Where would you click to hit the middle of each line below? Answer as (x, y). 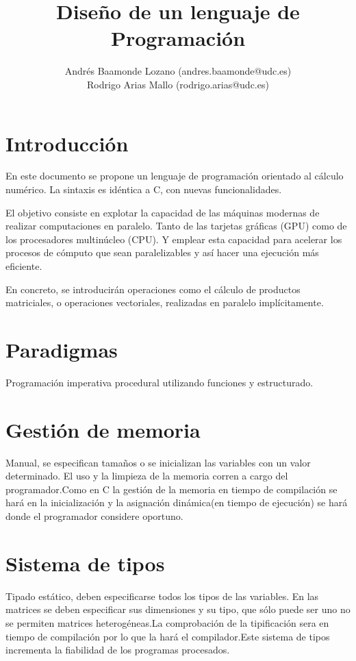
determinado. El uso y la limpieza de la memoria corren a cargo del (147, 476)
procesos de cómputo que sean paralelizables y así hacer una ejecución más (162, 252)
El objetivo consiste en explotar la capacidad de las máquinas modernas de (163, 212)
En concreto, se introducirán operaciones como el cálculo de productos (153, 289)
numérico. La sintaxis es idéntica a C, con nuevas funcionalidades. (144, 189)
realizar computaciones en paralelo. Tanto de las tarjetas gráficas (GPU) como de (176, 226)
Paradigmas (62, 349)
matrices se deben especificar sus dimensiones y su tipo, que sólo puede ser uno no (178, 609)
